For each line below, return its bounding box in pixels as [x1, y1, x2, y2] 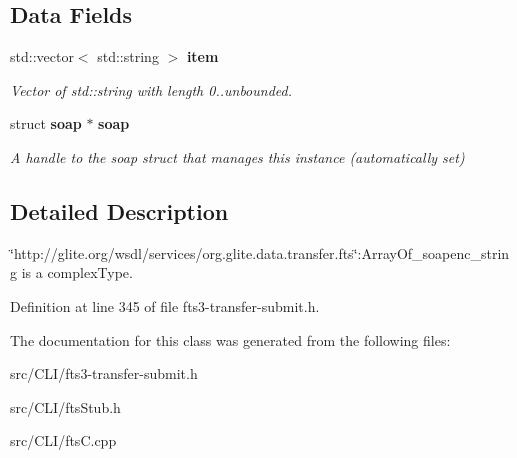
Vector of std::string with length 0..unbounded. [10, 79, 292, 100]
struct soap [10, 113, 82, 134]
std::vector [10, 46, 74, 67]
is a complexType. [21, 262, 133, 283]
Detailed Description [10, 195, 229, 226]
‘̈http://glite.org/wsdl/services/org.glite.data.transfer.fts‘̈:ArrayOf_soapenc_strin [10, 242, 510, 263]
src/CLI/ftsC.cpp [10, 430, 117, 451]
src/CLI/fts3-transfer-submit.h [10, 363, 198, 384]
